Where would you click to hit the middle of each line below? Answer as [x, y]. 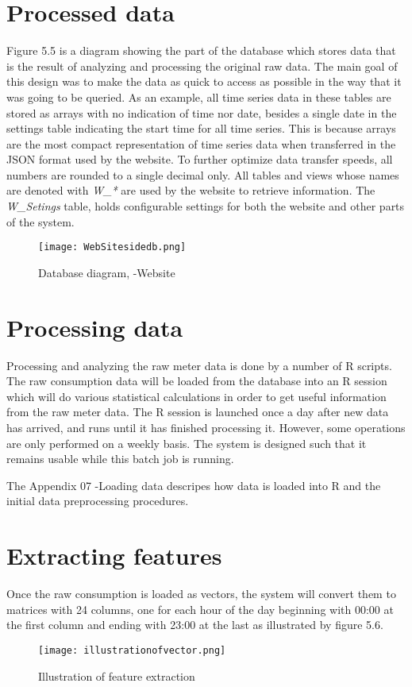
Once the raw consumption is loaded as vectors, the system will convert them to [201, 594]
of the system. [40, 221]
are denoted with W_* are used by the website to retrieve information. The [191, 190]
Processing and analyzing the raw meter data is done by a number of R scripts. [199, 365]
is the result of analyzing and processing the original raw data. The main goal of [202, 66]
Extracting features [114, 556]
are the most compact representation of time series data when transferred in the [201, 143]
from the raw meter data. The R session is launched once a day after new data [198, 412]
